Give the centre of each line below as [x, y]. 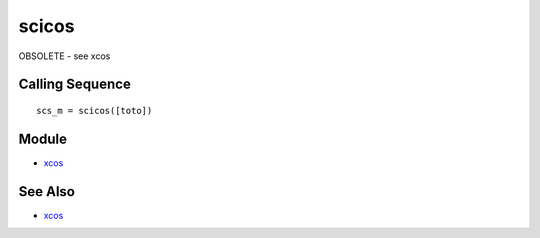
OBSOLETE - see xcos [64, 56]
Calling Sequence [75, 84]
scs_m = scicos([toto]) [94, 110]
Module [42, 138]
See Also [46, 191]
